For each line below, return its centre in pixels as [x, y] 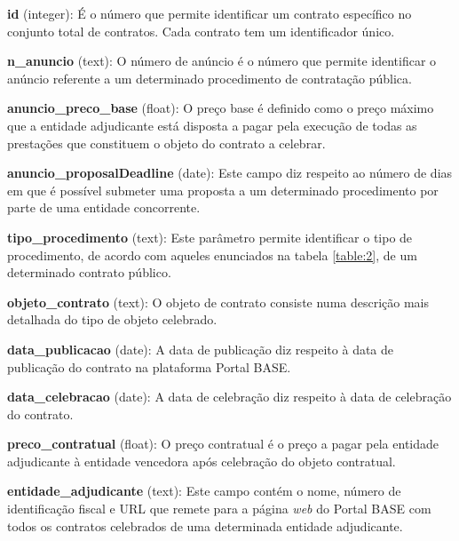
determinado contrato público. [89, 272]
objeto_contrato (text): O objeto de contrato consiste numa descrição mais [218, 302]
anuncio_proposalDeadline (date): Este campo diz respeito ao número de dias [230, 173]
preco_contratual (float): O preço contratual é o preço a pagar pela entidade [223, 444]
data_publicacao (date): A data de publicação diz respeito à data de [201, 349]
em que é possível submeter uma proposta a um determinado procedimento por [223, 190]
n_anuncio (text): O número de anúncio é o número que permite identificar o [222, 61]
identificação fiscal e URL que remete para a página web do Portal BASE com [219, 509]
